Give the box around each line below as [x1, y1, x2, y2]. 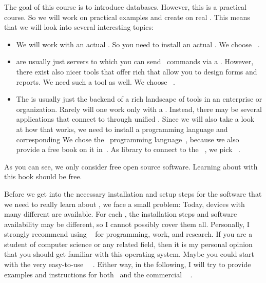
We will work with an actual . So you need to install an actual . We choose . [16, 39, 260, 49]
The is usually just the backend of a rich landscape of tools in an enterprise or [16, 93, 262, 104]
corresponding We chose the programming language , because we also [16, 134, 239, 144]
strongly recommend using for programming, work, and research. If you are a [4, 229, 253, 239]
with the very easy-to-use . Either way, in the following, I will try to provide [4, 259, 251, 270]
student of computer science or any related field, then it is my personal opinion [4, 238, 253, 249]
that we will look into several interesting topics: [4, 22, 154, 32]
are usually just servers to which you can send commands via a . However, [16, 56, 254, 67]
